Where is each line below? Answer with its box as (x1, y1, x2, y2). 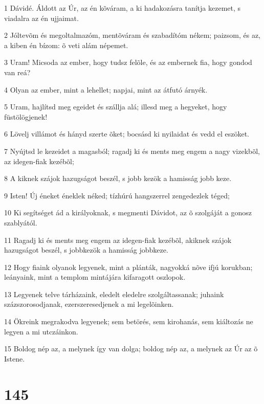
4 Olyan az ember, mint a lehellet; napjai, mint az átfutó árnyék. (4, 84, 208, 95)
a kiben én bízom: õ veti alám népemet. (4, 39, 128, 50)
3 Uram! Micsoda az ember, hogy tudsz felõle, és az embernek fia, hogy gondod (4, 57, 252, 68)
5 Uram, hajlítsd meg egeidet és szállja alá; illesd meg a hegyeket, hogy (4, 101, 227, 112)
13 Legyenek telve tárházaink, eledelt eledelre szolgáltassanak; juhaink (4, 288, 224, 299)
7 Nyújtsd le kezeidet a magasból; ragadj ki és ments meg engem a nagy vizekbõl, (4, 145, 260, 156)
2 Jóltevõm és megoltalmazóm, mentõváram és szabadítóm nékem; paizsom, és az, (4, 30, 260, 40)
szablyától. (4, 217, 37, 228)
